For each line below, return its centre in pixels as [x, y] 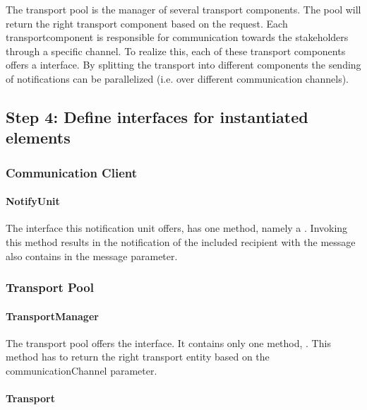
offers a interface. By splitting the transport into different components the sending [183, 65]
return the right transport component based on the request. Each [147, 23]
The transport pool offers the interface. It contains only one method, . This [168, 342]
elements [38, 137]
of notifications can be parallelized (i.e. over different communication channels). [177, 78]
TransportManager [52, 316]
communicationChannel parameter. [82, 370]
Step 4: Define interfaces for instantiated [157, 116]
